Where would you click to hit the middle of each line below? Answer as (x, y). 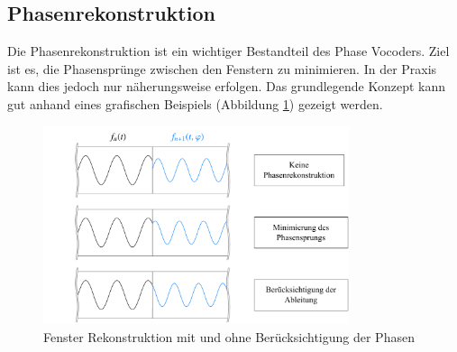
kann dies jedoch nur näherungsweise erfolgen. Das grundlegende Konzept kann (227, 86)
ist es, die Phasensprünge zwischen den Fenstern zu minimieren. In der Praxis (222, 68)
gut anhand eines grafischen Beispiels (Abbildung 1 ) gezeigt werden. (195, 103)
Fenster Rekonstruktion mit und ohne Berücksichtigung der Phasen (229, 336)
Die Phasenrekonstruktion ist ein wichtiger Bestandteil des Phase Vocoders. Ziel (228, 51)
